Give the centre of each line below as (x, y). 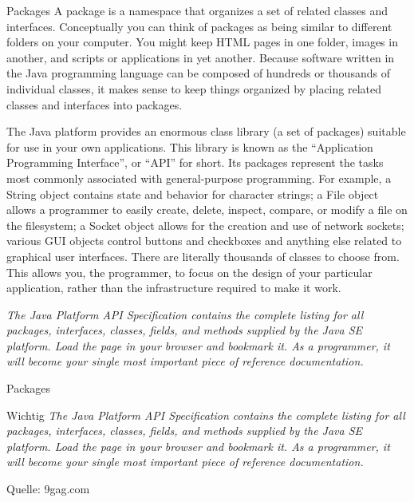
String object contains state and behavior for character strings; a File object (193, 194)
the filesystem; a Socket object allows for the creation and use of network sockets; (205, 225)
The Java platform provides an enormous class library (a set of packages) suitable (206, 131)
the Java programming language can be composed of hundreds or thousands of (198, 73)
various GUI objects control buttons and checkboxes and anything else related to (204, 241)
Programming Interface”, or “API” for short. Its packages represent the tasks (195, 162)
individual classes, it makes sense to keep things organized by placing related (194, 88)
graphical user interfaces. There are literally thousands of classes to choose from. (203, 256)
